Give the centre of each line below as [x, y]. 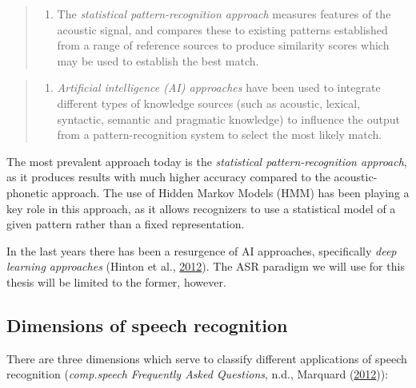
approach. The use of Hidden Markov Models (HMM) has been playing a [230, 192]
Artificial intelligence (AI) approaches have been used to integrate [219, 87]
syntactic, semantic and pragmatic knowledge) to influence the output [228, 119]
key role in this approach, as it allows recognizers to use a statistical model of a [201, 208]
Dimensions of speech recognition [147, 325]
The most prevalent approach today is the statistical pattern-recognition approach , [207, 161]
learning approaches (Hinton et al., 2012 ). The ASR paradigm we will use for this [206, 266]
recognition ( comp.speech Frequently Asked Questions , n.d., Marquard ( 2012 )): [198, 374]
